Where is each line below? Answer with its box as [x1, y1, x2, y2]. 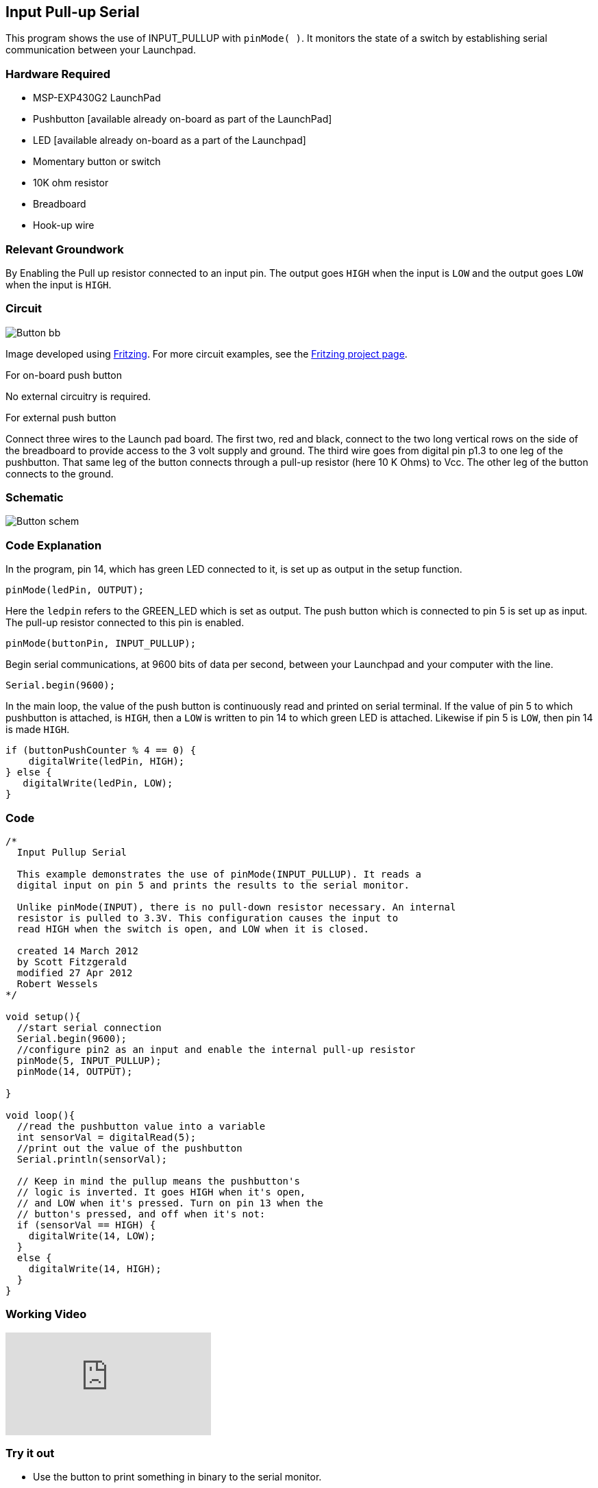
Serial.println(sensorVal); [16, 1153, 168, 1165]
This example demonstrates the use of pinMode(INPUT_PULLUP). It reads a [16, 868, 421, 880]
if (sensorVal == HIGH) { [16, 1219, 156, 1230]
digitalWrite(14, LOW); [28, 1230, 156, 1241]
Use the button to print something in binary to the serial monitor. [33, 1471, 322, 1483]
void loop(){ [5, 1109, 75, 1121]
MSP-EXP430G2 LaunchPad [33, 92, 161, 104]
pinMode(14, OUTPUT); [16, 1065, 133, 1077]
